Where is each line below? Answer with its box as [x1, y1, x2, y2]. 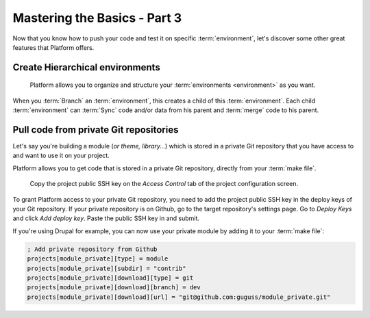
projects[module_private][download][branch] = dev [27, 284, 201, 291]
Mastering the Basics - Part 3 [12, 10, 182, 25]
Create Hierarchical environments [12, 62, 160, 73]
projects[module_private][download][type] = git [27, 274, 194, 282]
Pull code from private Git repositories [12, 124, 179, 135]
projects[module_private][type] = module [27, 255, 169, 263]
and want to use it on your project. [12, 151, 110, 160]
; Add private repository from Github [27, 245, 158, 253]
